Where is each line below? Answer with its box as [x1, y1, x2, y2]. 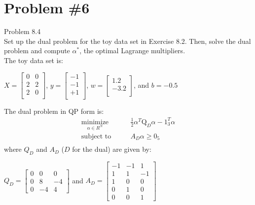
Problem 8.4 [4, 26, 41, 36]
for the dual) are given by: [72, 144, 151, 154]
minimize [81, 118, 109, 126]
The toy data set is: [4, 55, 63, 65]
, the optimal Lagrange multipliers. [79, 45, 185, 56]
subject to [81, 133, 111, 140]
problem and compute [4, 45, 70, 56]
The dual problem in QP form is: [4, 105, 104, 116]
